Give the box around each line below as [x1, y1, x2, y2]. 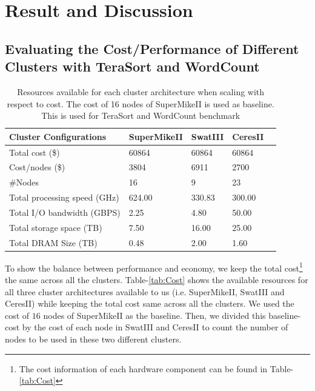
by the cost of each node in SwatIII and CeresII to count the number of [22, 321, 288, 333]
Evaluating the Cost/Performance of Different [5, 39, 299, 58]
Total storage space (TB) [9, 221, 102, 233]
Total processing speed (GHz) [9, 191, 119, 204]
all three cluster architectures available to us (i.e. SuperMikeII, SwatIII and [5, 285, 285, 298]
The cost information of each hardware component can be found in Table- [19, 362, 294, 375]
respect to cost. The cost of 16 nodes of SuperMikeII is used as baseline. [7, 97, 274, 110]
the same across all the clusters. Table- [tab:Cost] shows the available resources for [5, 273, 308, 286]
